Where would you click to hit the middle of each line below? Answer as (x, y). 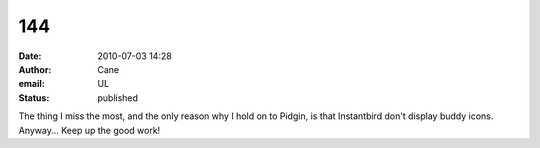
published (118, 97)
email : (31, 84)
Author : (35, 69)
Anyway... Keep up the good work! (89, 130)
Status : (34, 97)
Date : (30, 56)
